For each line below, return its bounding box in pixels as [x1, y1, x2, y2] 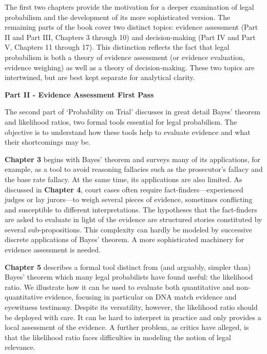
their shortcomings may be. [5, 136, 91, 147]
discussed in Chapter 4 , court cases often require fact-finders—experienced [5, 184, 243, 194]
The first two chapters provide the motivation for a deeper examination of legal [5, 2, 254, 12]
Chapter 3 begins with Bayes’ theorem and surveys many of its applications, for [5, 153, 261, 164]
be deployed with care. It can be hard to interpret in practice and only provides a [5, 311, 261, 322]
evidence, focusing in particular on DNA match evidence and [45, 291, 237, 302]
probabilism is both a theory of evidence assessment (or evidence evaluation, [5, 51, 245, 62]
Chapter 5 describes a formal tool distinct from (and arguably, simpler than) [5, 261, 251, 272]
